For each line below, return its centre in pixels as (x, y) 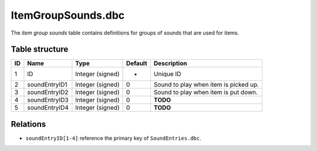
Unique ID (167, 74)
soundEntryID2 (48, 92)
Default (136, 63)
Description (170, 63)
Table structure (40, 49)
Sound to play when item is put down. (206, 92)
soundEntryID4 (48, 108)
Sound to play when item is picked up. (206, 85)
